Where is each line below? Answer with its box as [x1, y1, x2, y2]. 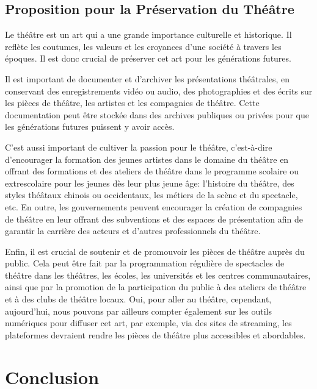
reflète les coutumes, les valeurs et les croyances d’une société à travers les [5, 40, 282, 52]
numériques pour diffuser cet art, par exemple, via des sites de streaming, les [5, 316, 292, 329]
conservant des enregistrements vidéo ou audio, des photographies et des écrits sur [5, 84, 313, 97]
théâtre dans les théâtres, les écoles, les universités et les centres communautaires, [5, 268, 311, 281]
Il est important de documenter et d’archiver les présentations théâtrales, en [5, 72, 290, 85]
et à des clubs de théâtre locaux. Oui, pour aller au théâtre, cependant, [5, 293, 272, 305]
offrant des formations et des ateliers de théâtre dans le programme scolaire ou [5, 165, 299, 177]
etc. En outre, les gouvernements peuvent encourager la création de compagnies [5, 200, 302, 213]
